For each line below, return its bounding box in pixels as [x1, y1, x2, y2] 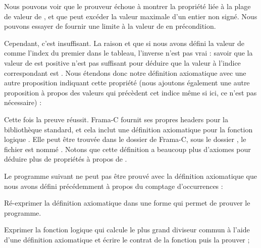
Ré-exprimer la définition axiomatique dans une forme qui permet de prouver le [4, 197, 250, 208]
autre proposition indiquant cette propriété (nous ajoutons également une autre [4, 77, 250, 88]
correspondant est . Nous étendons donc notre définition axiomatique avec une [4, 67, 246, 78]
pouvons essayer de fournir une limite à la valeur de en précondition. [4, 21, 216, 31]
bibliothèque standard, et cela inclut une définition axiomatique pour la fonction [4, 124, 253, 134]
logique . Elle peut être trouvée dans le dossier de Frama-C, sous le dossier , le [4, 134, 246, 144]
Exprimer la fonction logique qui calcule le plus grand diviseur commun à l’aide [4, 224, 250, 235]
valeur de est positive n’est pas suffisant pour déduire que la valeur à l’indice [4, 57, 241, 68]
